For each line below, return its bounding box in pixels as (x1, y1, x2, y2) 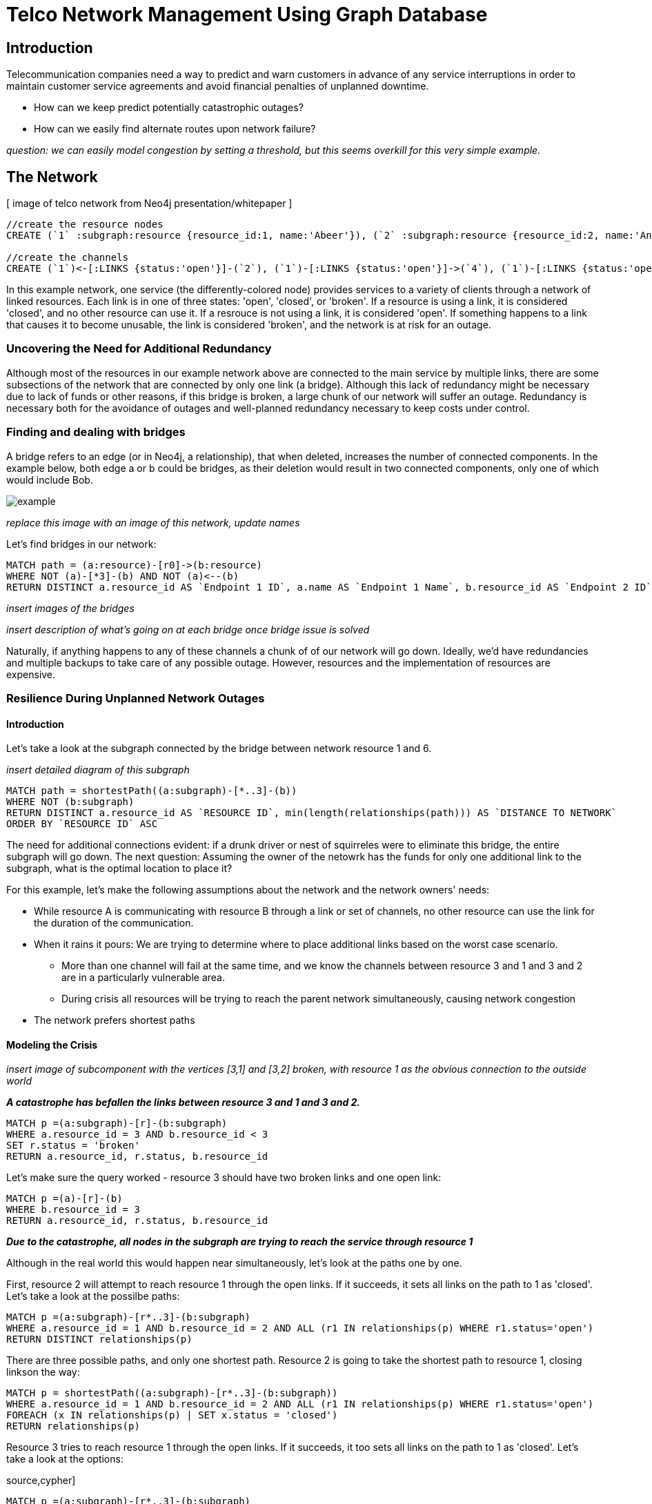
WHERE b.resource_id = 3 (6, 1204, 140, 1216)
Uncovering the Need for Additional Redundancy (6, 342, 272, 356)
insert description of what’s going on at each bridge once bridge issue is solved (6, 623, 370, 635)
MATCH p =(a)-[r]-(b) (6, 1193, 123, 1205)
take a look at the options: (6, 1453, 124, 1465)
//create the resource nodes (6, 219, 164, 230)
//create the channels (6, 252, 129, 264)
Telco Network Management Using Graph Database (6, 3, 488, 26)
